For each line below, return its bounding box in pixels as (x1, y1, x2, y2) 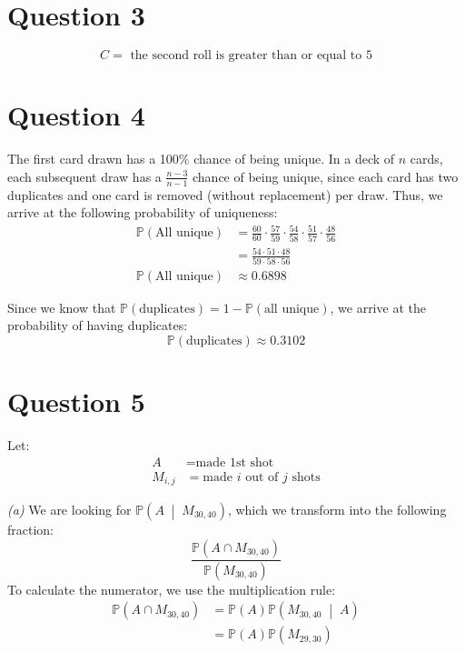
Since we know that (7, 297, 116, 316)
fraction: (7, 520, 54, 539)
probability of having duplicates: (7, 316, 188, 335)
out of (245, 470, 279, 484)
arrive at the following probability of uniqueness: (7, 203, 278, 222)
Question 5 (7, 382, 145, 419)
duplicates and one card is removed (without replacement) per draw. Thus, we (7, 185, 443, 204)
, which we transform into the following (227, 500, 447, 519)
